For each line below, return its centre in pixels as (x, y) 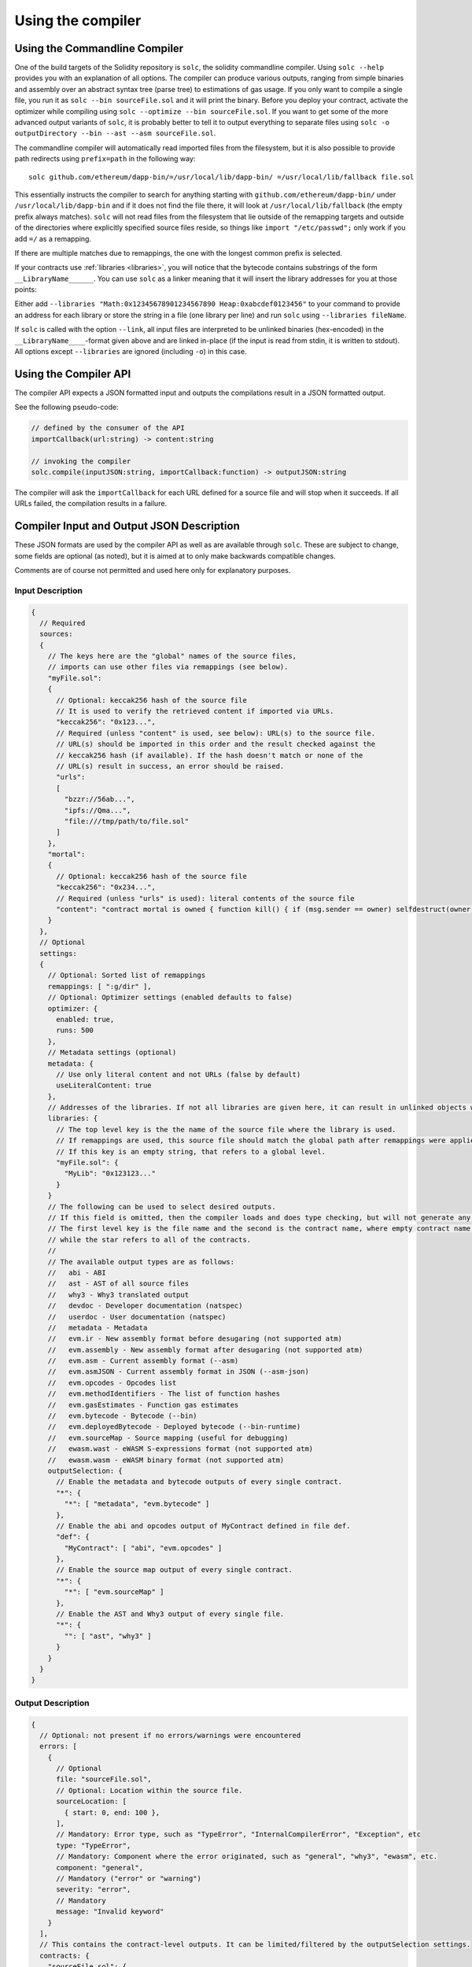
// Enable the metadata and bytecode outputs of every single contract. (199, 1482)
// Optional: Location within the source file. (149, 1790)
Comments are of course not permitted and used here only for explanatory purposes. (153, 570)
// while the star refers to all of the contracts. (149, 1240)
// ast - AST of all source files (118, 1284)
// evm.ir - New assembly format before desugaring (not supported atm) (195, 1339)
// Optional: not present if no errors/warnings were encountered (170, 1735)
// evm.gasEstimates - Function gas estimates (143, 1405)
